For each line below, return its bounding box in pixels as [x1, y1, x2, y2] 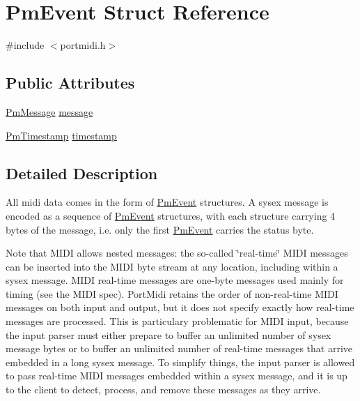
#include [6, 38, 45, 52]
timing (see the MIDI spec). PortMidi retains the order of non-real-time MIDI [6, 286, 338, 301]
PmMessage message [6, 104, 93, 119]
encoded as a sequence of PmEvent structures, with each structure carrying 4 [6, 208, 336, 222]
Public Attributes [6, 72, 135, 93]
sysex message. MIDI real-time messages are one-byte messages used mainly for [6, 273, 344, 287]
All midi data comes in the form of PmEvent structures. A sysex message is [6, 195, 329, 209]
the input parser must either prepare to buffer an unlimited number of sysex [6, 327, 331, 342]
